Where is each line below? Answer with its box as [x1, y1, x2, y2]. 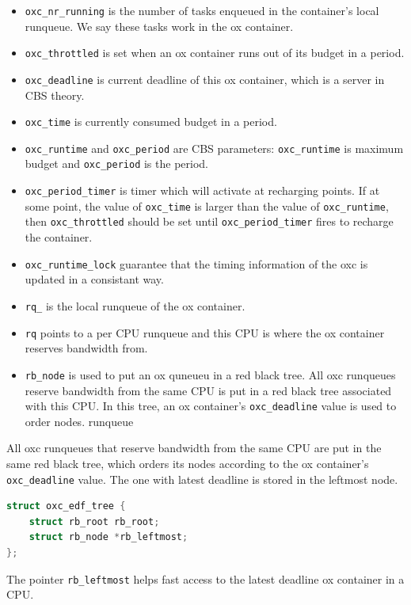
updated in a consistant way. [25, 271, 164, 287]
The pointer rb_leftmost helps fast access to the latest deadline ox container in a [6, 570, 405, 587]
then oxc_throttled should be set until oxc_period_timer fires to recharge [25, 213, 394, 230]
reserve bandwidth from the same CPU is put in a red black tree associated [25, 382, 392, 398]
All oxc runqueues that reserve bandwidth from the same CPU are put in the [6, 439, 382, 456]
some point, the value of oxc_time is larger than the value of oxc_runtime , [25, 197, 389, 214]
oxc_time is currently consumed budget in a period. [25, 113, 277, 130]
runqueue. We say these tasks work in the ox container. [25, 17, 294, 34]
